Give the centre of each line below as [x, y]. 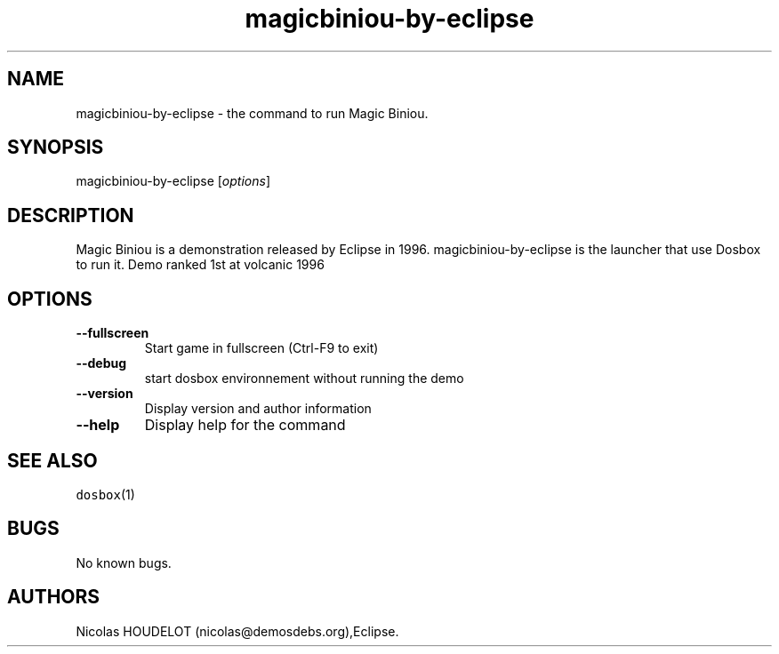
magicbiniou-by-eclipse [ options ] [173, 181]
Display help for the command [245, 425]
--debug [101, 363]
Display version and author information [258, 409]
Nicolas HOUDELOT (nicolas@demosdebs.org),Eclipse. [237, 631]
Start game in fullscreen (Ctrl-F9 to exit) [261, 348]
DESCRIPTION [71, 215]
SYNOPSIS [56, 148]
